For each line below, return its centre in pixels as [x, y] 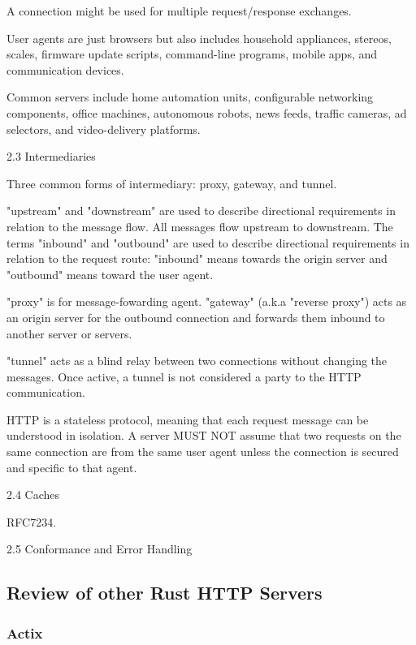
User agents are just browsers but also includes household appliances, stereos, [199, 38]
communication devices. [65, 69]
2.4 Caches [33, 494]
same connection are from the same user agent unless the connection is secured [203, 451]
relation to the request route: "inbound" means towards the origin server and [197, 258]
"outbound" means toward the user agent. [110, 274]
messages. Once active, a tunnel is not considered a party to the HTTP [184, 376]
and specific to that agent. [72, 467]
